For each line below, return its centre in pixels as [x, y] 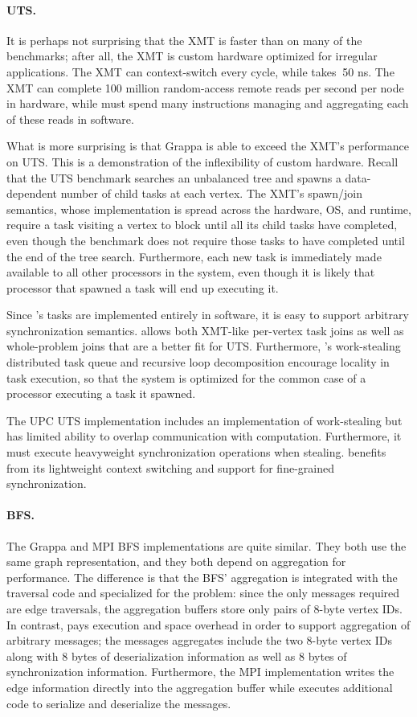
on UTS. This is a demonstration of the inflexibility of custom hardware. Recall [202, 161]
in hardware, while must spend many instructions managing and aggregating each [208, 103]
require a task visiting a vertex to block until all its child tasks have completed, [202, 225]
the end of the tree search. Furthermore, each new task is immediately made [194, 256]
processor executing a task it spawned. [101, 393]
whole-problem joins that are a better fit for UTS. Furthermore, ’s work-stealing [204, 346]
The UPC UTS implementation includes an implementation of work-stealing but [204, 420]
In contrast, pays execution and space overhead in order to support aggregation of [208, 624]
